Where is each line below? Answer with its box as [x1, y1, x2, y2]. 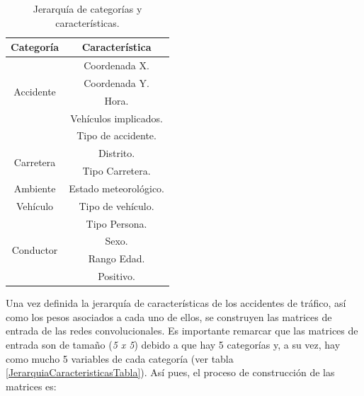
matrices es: [6, 378, 57, 393]
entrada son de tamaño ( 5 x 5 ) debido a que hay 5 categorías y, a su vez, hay [6, 337, 341, 352]
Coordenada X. [84, 58, 149, 73]
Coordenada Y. [84, 75, 149, 90]
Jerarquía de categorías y [33, 1, 142, 16]
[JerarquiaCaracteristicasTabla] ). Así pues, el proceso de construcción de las [6, 365, 335, 380]
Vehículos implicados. [70, 110, 163, 125]
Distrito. [98, 146, 135, 161]
